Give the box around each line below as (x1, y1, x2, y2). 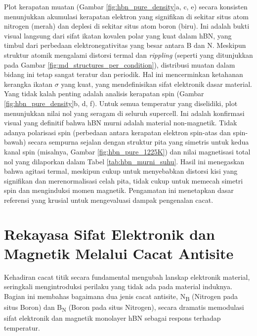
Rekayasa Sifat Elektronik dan (4, 224, 215, 244)
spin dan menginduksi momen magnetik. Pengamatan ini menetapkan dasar (4, 185, 234, 195)
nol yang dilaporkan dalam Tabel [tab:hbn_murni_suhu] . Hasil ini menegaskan (4, 156, 245, 166)
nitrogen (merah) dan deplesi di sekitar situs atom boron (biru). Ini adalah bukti (4, 21, 250, 31)
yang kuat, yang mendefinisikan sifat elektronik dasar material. (61, 78, 252, 89)
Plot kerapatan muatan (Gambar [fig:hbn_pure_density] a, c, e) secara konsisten (4, 1, 248, 11)
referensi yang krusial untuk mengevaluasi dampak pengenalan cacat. (4, 194, 214, 205)
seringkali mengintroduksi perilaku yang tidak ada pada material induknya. (4, 281, 233, 292)
